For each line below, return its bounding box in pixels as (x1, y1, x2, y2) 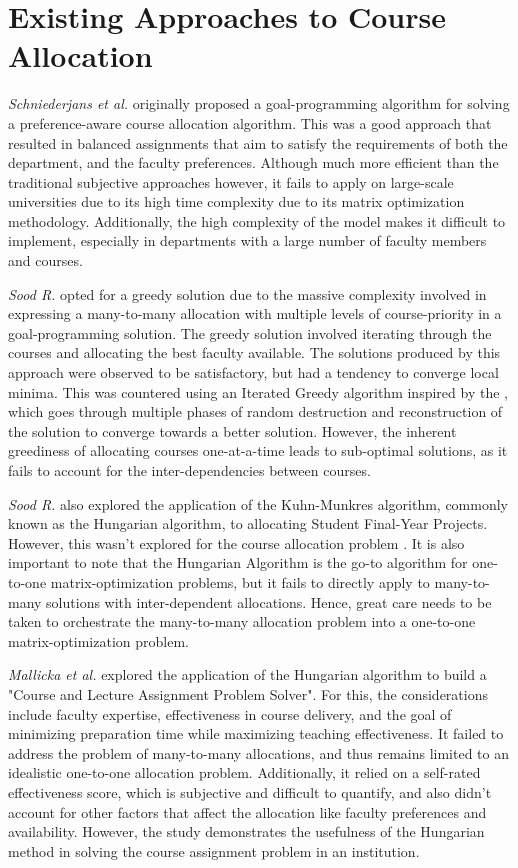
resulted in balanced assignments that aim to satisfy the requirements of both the (8, 132, 508, 153)
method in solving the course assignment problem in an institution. (8, 840, 420, 861)
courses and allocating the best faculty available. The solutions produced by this (8, 342, 501, 363)
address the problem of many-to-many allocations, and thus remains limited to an (8, 742, 510, 763)
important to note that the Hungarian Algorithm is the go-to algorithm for (8, 552, 468, 573)
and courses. (8, 250, 83, 271)
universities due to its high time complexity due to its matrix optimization (8, 191, 465, 212)
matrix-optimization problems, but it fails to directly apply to (50, 571, 430, 592)
